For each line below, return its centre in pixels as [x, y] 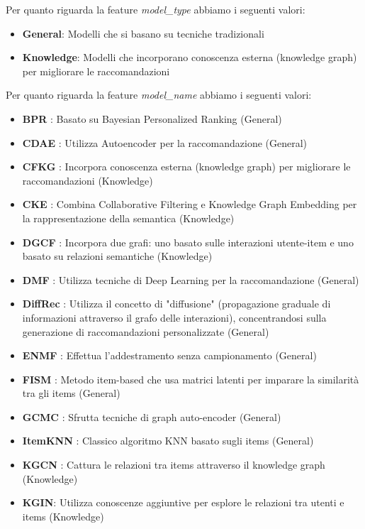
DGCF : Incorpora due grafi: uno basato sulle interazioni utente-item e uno [188, 242]
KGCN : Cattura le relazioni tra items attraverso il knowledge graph [174, 465]
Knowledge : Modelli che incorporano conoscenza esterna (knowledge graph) [190, 57]
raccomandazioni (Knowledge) [88, 180]
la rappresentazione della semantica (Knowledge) [128, 218]
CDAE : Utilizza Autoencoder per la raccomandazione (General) [165, 142]
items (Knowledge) [63, 516]
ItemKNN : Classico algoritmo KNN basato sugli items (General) [168, 441]
